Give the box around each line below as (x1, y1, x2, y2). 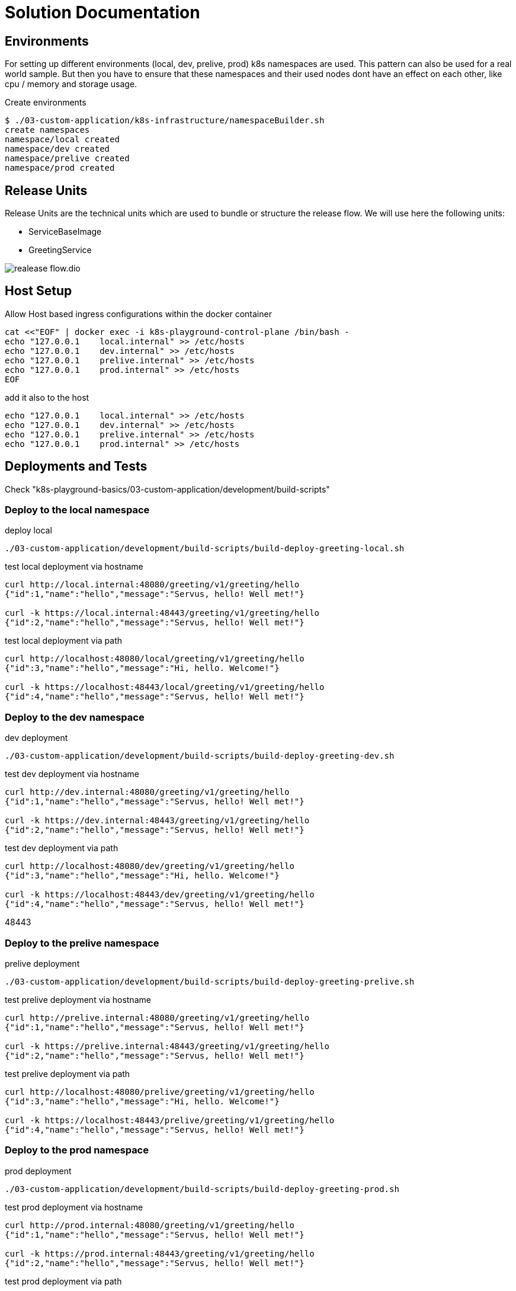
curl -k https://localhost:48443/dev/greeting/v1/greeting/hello (5, 890, 315, 900)
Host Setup (5, 283, 72, 299)
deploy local (5, 525, 52, 536)
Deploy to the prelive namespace (5, 937, 159, 949)
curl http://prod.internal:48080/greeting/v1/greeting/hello (5, 1220, 294, 1230)
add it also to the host (5, 392, 89, 402)
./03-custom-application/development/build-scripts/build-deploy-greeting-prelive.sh (5, 976, 415, 986)
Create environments (5, 97, 86, 108)
